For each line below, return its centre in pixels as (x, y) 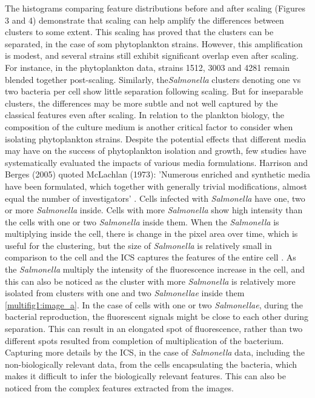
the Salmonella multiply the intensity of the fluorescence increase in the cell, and (155, 269)
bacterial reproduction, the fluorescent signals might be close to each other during (157, 317)
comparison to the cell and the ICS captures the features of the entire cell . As (151, 257)
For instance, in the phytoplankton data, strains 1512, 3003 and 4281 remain (147, 67)
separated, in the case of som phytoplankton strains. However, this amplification (154, 43)
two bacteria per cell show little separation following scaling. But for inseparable (154, 91)
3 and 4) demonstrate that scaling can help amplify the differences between (144, 20)
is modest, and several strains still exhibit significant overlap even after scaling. (152, 55)
